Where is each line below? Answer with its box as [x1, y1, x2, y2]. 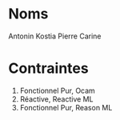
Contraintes [8, 59, 90, 78]
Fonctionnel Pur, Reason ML [19, 102, 113, 112]
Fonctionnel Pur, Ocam [19, 86, 96, 95]
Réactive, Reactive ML [19, 94, 94, 104]
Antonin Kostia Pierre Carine [8, 31, 102, 41]
